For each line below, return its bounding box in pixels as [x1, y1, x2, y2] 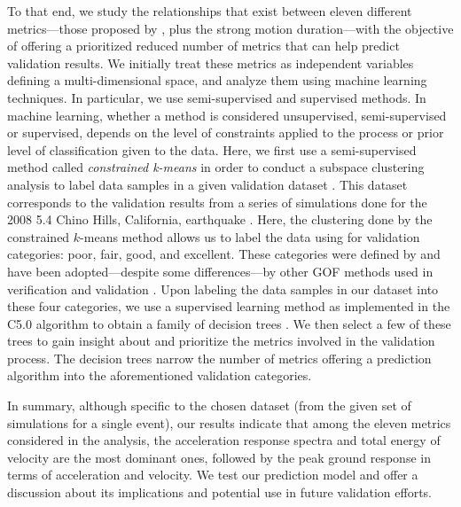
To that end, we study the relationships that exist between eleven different [7, 2, 412, 19]
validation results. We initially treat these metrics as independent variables [7, 53, 414, 72]
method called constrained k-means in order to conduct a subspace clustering [7, 158, 425, 176]
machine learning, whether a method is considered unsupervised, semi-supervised [7, 105, 447, 124]
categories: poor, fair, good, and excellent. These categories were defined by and [7, 245, 441, 263]
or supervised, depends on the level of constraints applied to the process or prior [7, 123, 444, 142]
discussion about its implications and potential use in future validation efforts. [7, 483, 432, 502]
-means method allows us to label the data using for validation [80, 227, 420, 246]
